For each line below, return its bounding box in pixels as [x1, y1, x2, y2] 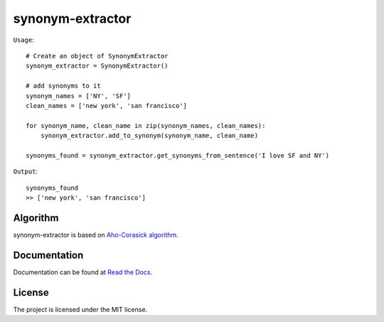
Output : [13, 167, 38, 176]
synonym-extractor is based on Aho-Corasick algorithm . [13, 230, 179, 239]
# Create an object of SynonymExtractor [26, 52, 169, 60]
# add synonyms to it [26, 82, 101, 90]
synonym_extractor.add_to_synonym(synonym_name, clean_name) [40, 132, 259, 140]
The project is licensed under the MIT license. [13, 305, 148, 313]
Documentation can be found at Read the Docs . [13, 267, 153, 277]
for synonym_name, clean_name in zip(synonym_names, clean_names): [26, 122, 266, 129]
